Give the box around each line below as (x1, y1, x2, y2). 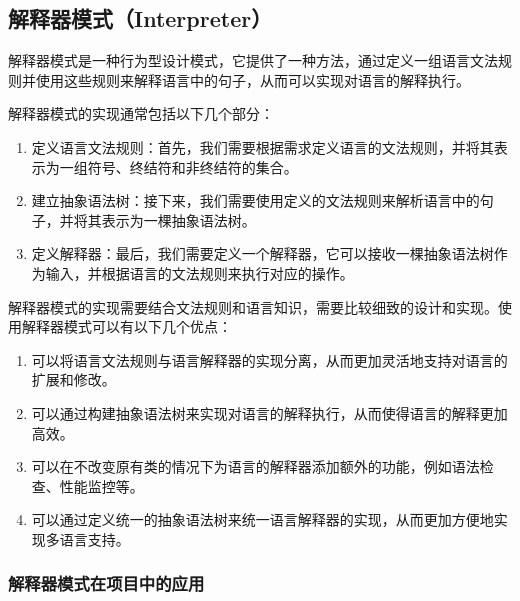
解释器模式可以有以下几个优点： (21, 316, 232, 337)
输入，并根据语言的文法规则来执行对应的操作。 (45, 262, 354, 283)
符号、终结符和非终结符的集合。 (87, 156, 298, 177)
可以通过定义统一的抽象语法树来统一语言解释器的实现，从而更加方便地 (31, 509, 494, 530)
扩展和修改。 (31, 369, 116, 390)
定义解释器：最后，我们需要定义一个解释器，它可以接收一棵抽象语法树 (31, 243, 494, 264)
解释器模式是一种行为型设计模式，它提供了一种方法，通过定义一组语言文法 (8, 50, 498, 71)
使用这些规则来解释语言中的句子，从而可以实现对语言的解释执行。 (35, 69, 470, 90)
